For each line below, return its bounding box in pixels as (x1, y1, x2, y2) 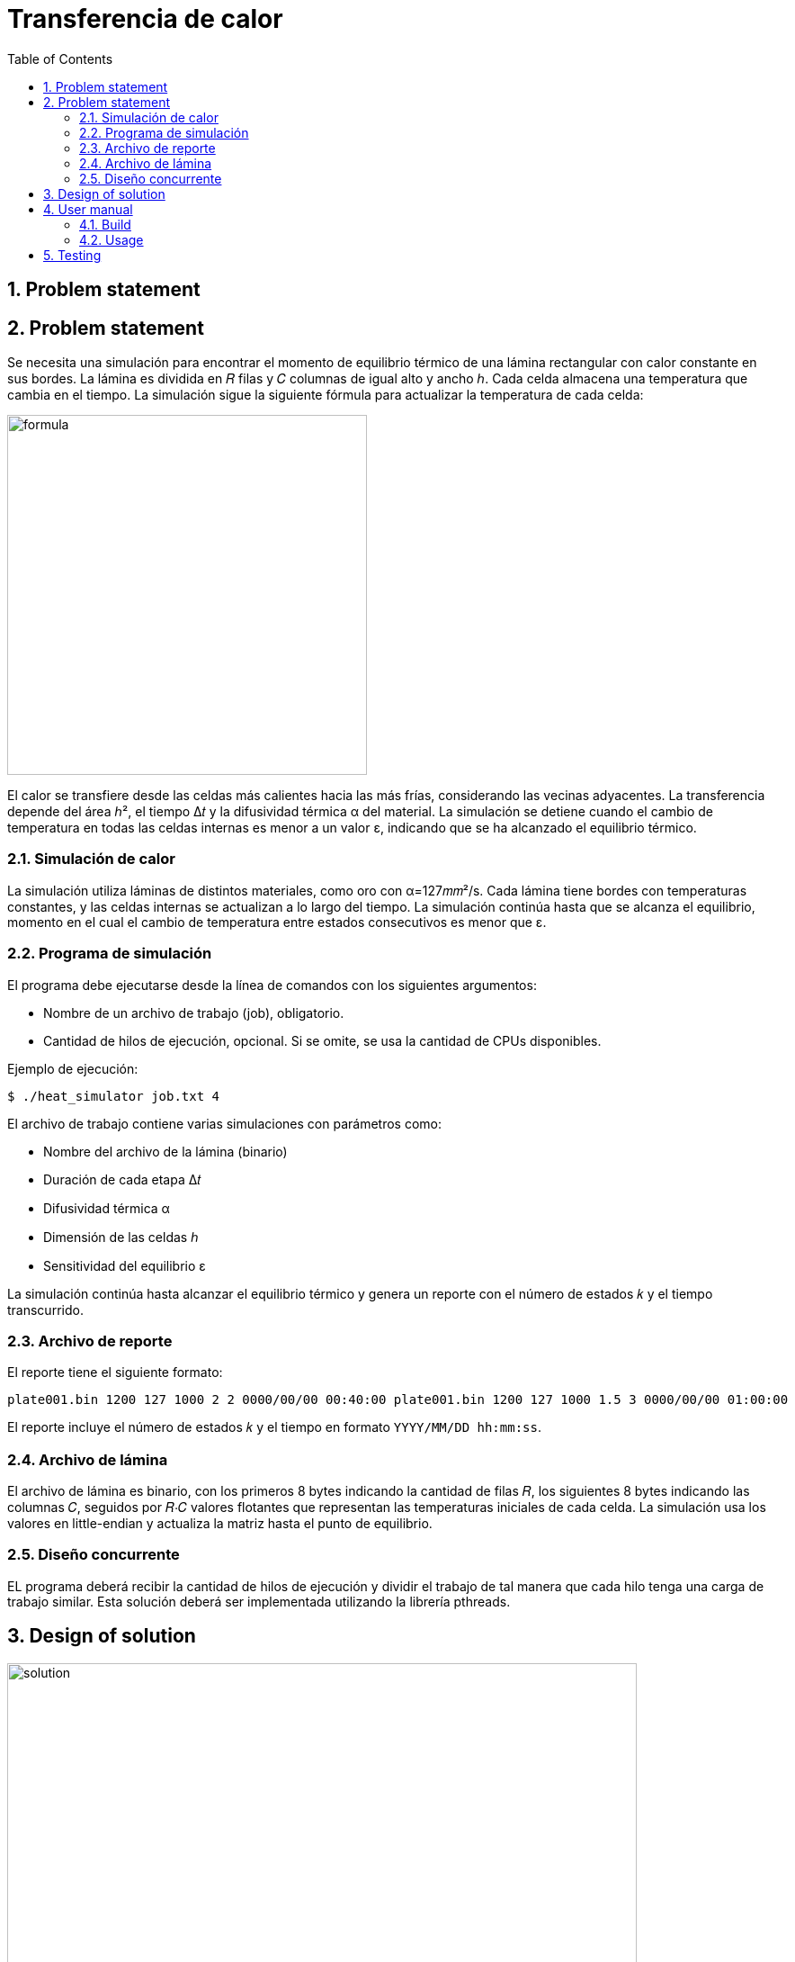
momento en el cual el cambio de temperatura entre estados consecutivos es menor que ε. (7, 913, 547, 930)
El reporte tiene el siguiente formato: (7, 1364, 223, 1381)
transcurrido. (7, 1301, 84, 1318)
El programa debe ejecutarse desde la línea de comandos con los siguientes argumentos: (7, 976, 537, 993)
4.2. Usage (79, 231, 144, 247)
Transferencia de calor (7, 4, 283, 34)
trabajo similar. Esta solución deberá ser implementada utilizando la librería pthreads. (7, 1593, 511, 1609)
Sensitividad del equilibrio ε (43, 1257, 206, 1273)
